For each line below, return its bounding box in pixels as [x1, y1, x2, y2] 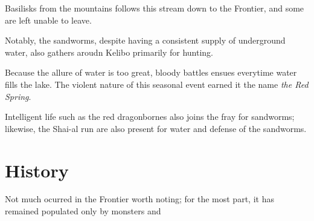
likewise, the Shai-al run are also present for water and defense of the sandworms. [5, 122, 307, 134]
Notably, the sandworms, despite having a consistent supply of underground [5, 34, 286, 47]
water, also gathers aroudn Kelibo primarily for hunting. [5, 45, 214, 58]
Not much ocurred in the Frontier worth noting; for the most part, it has [5, 193, 274, 205]
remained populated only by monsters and [5, 205, 161, 217]
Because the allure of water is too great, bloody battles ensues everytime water [5, 66, 297, 79]
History [5, 157, 69, 182]
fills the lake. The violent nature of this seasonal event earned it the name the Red [5, 78, 309, 90]
